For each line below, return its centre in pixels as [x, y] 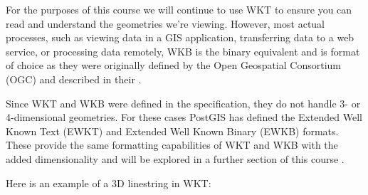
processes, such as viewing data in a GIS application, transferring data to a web [180, 37]
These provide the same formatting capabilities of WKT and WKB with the [172, 145]
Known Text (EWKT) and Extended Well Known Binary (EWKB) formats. [172, 131]
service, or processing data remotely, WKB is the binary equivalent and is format [183, 51]
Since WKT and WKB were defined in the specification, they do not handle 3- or [183, 103]
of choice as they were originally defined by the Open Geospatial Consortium [174, 65]
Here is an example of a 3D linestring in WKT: [109, 183]
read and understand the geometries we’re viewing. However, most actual [165, 23]
